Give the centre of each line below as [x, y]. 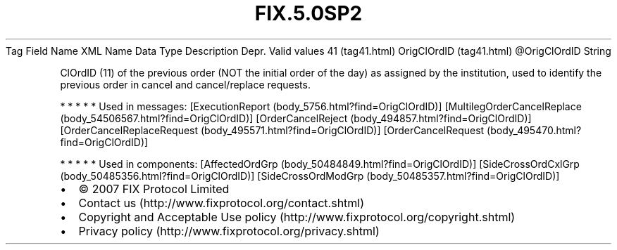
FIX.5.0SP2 [308, 13]
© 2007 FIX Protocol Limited [154, 189]
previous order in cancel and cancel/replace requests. [185, 84]
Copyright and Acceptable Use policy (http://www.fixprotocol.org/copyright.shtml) [297, 217]
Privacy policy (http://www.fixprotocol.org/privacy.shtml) [229, 231]
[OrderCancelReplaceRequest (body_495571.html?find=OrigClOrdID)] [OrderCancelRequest [272, 130]
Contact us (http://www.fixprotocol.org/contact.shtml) [222, 203]
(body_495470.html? [534, 130]
